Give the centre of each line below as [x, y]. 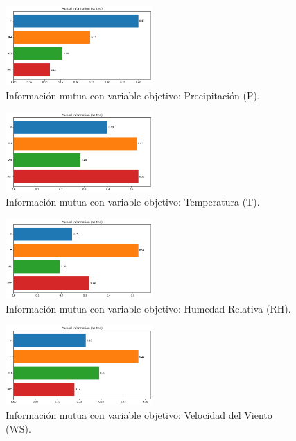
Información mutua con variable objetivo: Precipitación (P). [133, 95]
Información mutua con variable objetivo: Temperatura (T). [133, 202]
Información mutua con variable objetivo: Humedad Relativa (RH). [148, 308]
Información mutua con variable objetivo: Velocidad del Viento [139, 414]
